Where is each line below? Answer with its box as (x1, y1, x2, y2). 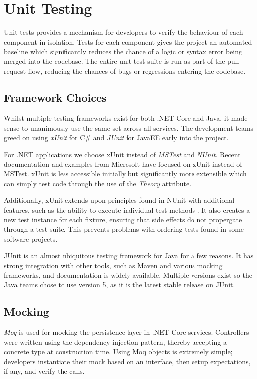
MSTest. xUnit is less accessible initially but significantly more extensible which (4, 168, 247, 179)
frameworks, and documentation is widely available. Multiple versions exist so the (4, 270, 252, 280)
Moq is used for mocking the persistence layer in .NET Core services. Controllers (4, 327, 249, 337)
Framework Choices (4, 90, 107, 105)
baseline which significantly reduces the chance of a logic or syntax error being (4, 46, 242, 56)
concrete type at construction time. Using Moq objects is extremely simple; (4, 346, 233, 357)
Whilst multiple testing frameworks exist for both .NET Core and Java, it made (4, 113, 248, 123)
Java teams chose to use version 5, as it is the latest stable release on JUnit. (4, 279, 235, 290)
